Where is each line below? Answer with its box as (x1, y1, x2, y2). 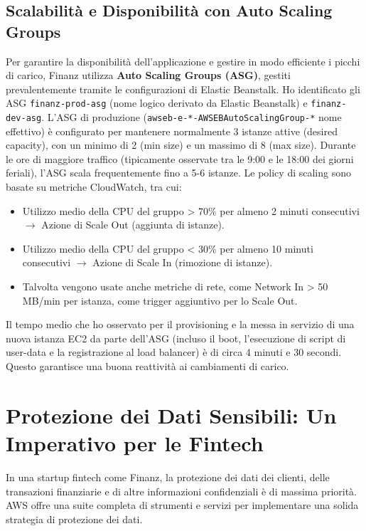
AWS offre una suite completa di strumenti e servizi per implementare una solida (6, 498, 359, 512)
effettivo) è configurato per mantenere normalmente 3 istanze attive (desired (6, 123, 338, 138)
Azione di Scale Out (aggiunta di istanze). (41, 217, 225, 232)
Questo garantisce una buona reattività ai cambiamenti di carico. (6, 359, 289, 373)
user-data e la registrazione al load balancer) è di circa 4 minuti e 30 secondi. (6, 345, 342, 359)
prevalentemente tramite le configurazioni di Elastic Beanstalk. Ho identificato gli (6, 81, 360, 96)
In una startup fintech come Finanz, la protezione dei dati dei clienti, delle (6, 469, 330, 484)
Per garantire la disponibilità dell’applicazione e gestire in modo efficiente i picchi (6, 53, 360, 68)
